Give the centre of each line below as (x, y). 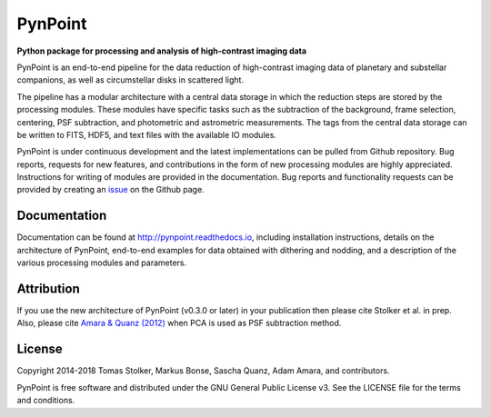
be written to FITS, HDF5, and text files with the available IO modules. (147, 134)
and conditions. (46, 401)
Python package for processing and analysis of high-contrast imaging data (162, 51)
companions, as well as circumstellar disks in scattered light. (130, 80)
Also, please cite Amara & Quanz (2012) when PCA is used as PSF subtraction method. (179, 323)
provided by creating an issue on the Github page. (110, 190)
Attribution (49, 288)
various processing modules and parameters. (102, 263)
